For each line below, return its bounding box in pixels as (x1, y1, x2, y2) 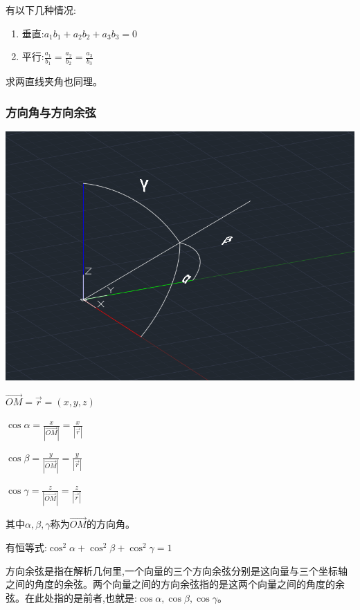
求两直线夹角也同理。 (6, 74, 102, 89)
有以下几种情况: (6, 3, 76, 17)
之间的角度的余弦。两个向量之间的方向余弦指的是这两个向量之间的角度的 (6, 577, 335, 591)
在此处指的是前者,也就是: (24, 590, 137, 604)
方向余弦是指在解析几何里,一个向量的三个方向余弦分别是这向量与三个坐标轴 (6, 563, 348, 577)
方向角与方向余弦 (6, 103, 96, 120)
